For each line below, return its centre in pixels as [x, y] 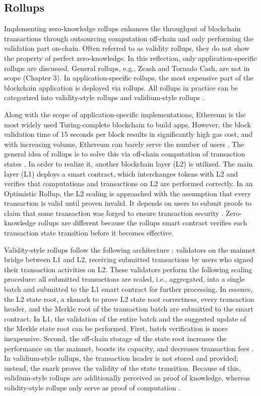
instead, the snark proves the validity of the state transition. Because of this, [122, 368]
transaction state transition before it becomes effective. [89, 233]
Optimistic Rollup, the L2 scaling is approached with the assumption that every [128, 193]
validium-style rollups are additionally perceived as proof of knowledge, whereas [127, 378]
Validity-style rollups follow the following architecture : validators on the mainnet [130, 249]
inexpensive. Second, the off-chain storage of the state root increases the [115, 338]
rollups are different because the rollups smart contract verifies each [143, 223]
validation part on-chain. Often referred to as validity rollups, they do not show [127, 48]
